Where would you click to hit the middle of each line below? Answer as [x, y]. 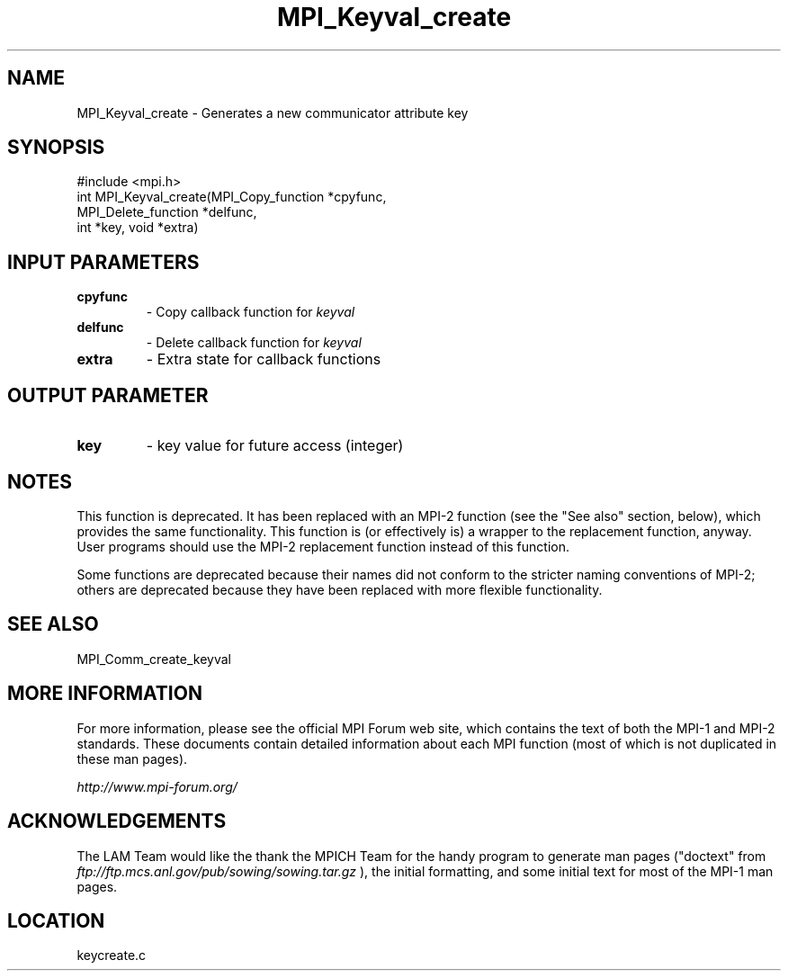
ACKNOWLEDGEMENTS [117, 821]
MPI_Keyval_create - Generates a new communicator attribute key [273, 112]
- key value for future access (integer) [275, 446]
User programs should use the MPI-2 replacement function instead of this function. [323, 546]
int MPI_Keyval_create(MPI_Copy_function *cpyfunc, [232, 197]
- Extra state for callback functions [264, 359]
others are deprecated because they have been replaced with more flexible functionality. [340, 589]
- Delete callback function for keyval [254, 343]
